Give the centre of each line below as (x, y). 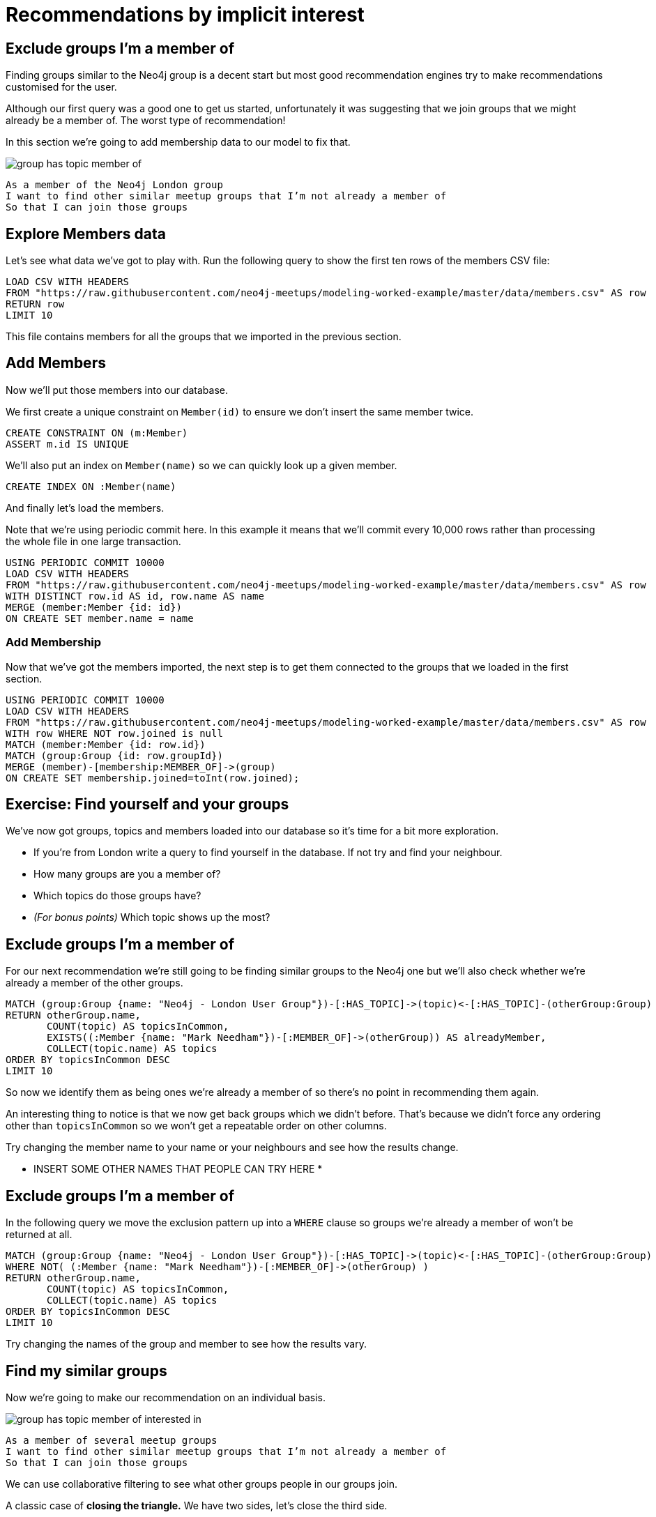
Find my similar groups (86, 1371)
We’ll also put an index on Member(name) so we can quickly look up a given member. (201, 465)
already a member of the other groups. (94, 983)
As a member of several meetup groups (112, 1440)
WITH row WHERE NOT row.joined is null (114, 733)
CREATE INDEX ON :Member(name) (91, 486)
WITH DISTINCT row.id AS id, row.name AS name (135, 596)
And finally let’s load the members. (85, 508)
